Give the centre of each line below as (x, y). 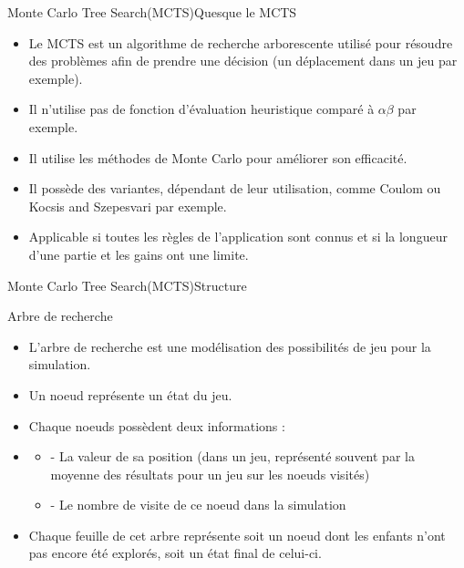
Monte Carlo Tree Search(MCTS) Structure (127, 285)
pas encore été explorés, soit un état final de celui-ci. (175, 553)
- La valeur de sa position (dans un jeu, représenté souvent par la (232, 456)
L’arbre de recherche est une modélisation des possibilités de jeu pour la (230, 346)
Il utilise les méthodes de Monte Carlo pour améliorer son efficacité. (218, 157)
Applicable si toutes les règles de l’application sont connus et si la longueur (238, 237)
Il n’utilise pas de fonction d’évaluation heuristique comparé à (201, 109)
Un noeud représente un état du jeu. (130, 394)
